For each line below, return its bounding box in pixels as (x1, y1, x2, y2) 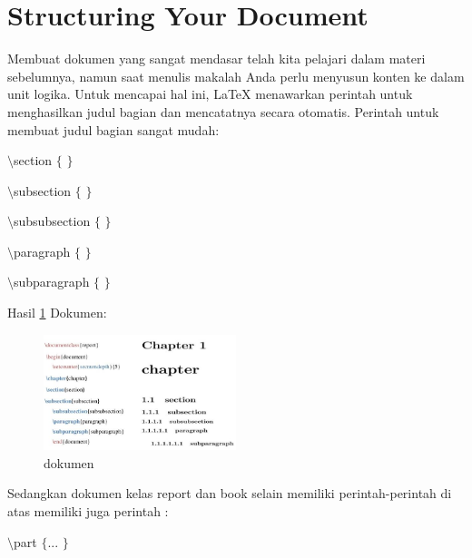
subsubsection (14, 211, 91, 230)
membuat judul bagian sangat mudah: (7, 120, 220, 139)
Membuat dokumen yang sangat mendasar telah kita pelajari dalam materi (7, 49, 426, 68)
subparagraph (14, 272, 90, 291)
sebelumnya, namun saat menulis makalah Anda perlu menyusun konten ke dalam (7, 66, 465, 85)
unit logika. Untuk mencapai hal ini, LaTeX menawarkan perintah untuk (7, 84, 413, 103)
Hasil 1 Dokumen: (7, 303, 107, 322)
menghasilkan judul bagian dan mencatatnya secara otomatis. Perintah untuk (7, 102, 439, 121)
